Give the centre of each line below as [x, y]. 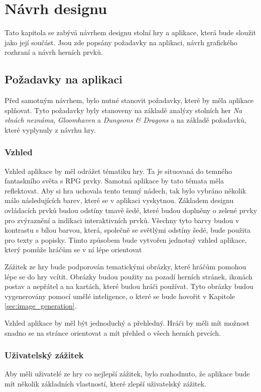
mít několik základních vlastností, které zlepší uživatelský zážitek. [106, 384]
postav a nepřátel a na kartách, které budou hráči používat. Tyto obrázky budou [129, 286]
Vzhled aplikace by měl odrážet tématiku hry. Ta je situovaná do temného [118, 171]
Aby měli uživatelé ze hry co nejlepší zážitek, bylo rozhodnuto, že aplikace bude [127, 374]
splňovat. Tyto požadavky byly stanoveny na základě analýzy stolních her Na [123, 110]
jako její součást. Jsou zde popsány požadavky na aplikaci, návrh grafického [121, 42]
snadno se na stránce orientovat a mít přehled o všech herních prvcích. [113, 332]
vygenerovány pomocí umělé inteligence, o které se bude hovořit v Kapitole [120, 296]
